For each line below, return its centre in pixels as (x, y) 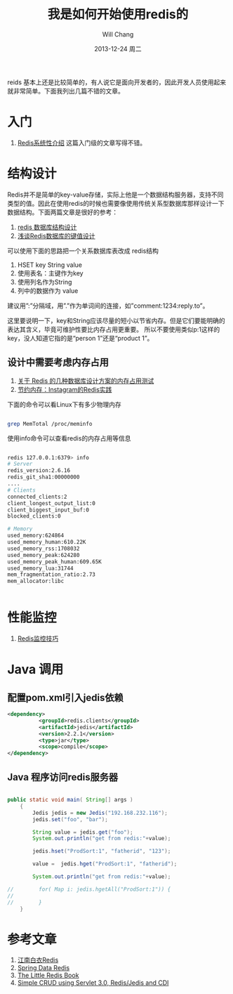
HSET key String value (50, 265)
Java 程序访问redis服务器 (62, 777)
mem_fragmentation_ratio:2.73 (52, 575)
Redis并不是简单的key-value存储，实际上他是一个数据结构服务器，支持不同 (115, 195)
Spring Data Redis (44, 968)
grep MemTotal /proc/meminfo (50, 424)
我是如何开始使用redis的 (118, 14)
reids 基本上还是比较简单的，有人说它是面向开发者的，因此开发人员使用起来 (117, 82)
